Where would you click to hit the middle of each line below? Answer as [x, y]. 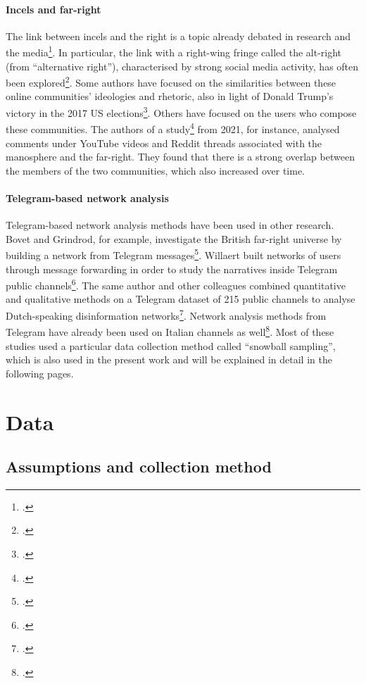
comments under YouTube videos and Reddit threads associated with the [164, 143]
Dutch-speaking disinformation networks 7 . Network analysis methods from [166, 314]
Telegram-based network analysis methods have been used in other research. [170, 225]
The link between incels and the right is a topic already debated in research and [178, 36]
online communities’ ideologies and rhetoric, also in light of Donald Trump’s [170, 96]
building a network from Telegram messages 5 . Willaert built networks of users [173, 254]
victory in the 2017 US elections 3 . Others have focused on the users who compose [181, 112]
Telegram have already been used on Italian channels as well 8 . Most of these [170, 331]
